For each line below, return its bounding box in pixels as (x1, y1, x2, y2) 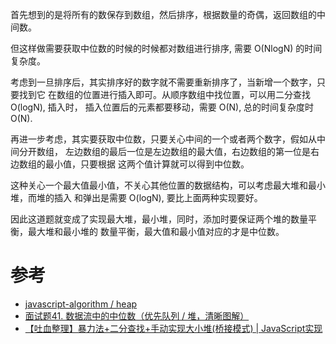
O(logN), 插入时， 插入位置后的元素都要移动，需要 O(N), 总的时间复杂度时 (10, 101, 315, 113)
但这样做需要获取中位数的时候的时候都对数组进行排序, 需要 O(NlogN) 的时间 (10, 43, 323, 54)
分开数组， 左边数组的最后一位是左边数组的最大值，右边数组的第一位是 (18, 146, 311, 157)
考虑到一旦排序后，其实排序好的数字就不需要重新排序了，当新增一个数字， (10, 76, 317, 88)
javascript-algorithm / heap (24, 298, 138, 310)
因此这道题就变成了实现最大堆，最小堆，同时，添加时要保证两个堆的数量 (10, 213, 308, 225)
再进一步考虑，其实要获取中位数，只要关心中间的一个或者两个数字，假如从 (10, 133, 317, 145)
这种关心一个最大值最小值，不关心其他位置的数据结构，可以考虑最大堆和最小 (10, 179, 326, 191)
